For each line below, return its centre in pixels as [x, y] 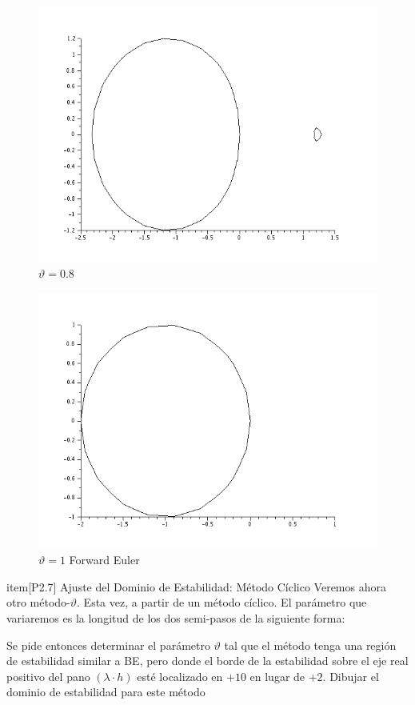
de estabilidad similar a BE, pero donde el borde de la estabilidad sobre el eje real [207, 661]
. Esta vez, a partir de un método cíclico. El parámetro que [222, 602]
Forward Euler [104, 560]
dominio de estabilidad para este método [106, 692]
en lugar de [277, 676]
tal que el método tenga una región [310, 645]
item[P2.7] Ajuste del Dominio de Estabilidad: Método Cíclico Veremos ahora [196, 586]
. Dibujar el [351, 676]
